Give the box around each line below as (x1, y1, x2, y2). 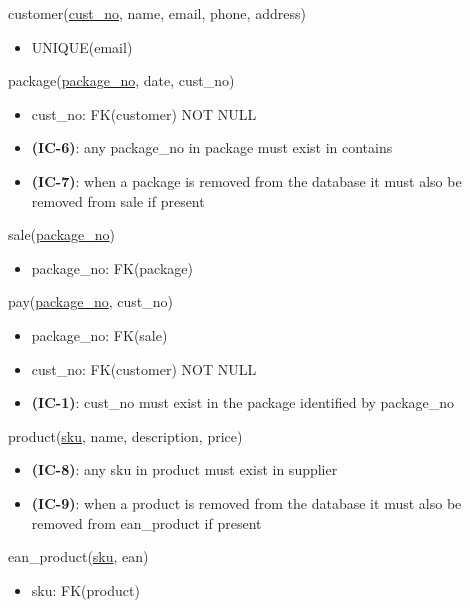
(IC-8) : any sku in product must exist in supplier (31, 459, 338, 480)
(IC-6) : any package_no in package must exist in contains (31, 137, 393, 158)
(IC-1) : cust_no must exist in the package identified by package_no (31, 392, 455, 413)
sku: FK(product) (31, 579, 140, 600)
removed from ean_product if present (31, 512, 262, 533)
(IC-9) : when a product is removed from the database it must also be (31, 492, 462, 513)
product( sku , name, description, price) (8, 425, 243, 446)
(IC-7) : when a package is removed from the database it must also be (31, 170, 462, 191)
